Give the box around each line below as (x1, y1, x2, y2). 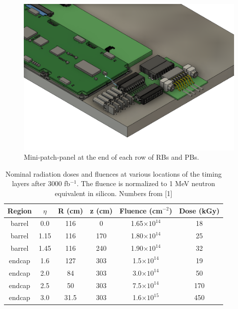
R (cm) (58, 205, 83, 215)
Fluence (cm (119, 205, 163, 215)
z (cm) (90, 205, 113, 215)
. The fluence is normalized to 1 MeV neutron (76, 178, 215, 189)
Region (7, 205, 32, 215)
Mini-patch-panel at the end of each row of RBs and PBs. (24, 152, 199, 162)
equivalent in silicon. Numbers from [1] (55, 188, 173, 198)
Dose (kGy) (179, 205, 220, 215)
